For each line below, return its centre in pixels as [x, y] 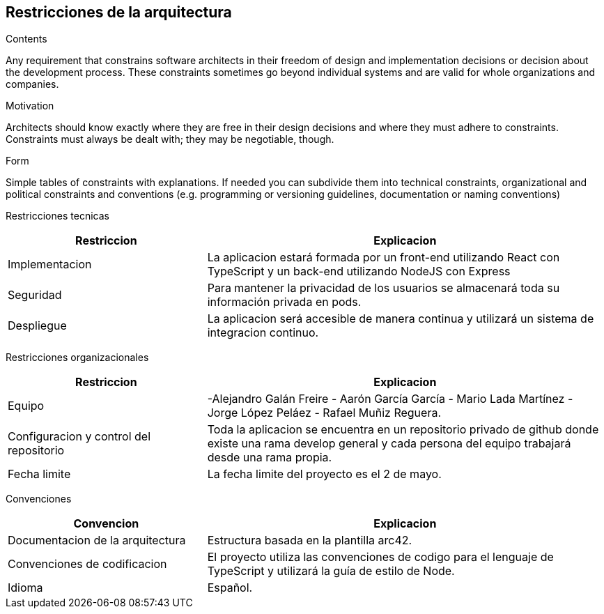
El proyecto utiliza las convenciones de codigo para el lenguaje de [380, 557]
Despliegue [37, 326]
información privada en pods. [284, 302]
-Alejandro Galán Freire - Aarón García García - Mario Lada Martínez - [390, 399]
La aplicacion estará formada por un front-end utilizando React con [384, 258]
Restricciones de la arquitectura [119, 12]
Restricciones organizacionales [77, 358]
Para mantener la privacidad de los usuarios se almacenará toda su [384, 288]
